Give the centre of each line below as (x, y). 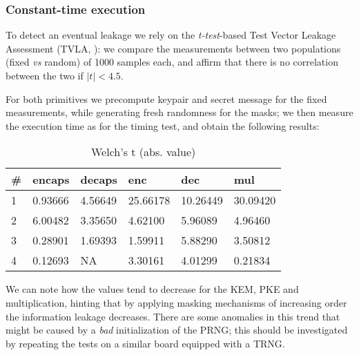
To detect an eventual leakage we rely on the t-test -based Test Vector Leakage (171, 35)
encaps (51, 180)
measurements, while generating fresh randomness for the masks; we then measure (179, 112)
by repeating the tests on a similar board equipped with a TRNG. (145, 343)
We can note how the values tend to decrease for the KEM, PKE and (152, 289)
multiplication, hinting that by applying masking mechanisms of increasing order (176, 302)
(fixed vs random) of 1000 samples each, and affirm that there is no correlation (172, 62)
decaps (99, 180)
